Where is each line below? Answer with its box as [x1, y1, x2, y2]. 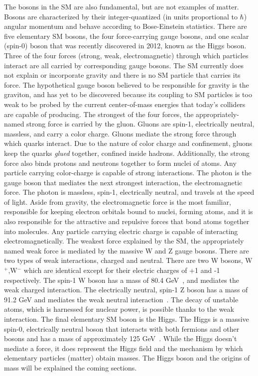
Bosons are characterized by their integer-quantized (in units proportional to [4, 11, 238, 21]
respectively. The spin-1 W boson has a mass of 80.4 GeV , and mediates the [4, 274, 239, 285]
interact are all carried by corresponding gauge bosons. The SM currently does [4, 60, 244, 70]
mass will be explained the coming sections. [4, 362, 137, 373]
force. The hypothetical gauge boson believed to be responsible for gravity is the [4, 79, 249, 90]
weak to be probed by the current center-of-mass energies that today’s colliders [4, 99, 246, 109]
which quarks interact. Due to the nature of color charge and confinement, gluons [4, 138, 253, 148]
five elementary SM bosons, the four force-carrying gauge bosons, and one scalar [4, 30, 249, 41]
